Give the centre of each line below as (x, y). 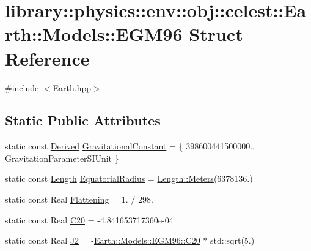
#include (22, 87)
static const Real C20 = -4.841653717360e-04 (89, 219)
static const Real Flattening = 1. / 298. (79, 199)
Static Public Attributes (83, 120)
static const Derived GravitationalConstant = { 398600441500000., (130, 146)
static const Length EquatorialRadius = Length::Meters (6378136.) (129, 178)
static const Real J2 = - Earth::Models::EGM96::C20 (103, 240)
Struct (216, 34)
